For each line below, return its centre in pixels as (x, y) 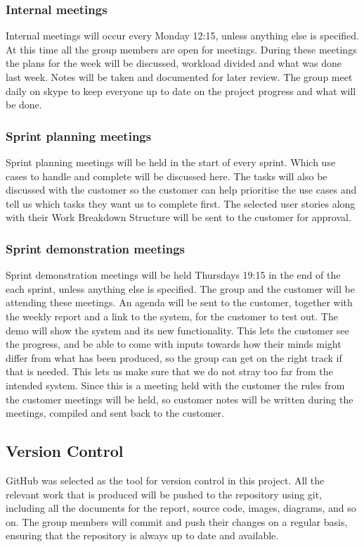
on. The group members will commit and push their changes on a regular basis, (177, 521)
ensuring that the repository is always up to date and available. (142, 535)
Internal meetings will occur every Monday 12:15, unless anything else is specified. (183, 36)
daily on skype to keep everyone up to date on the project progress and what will (181, 90)
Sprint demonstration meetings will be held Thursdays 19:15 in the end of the (173, 275)
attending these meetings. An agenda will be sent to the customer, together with (179, 302)
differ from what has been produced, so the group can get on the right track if (174, 357)
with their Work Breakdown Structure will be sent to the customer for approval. (178, 217)
